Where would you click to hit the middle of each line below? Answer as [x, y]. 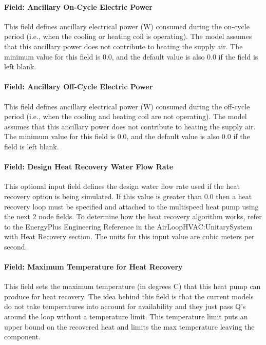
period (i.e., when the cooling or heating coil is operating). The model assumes [128, 36]
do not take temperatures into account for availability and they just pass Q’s [125, 306]
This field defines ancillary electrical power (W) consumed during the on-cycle [127, 26]
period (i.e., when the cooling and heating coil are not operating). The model [126, 116]
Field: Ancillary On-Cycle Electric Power [78, 6]
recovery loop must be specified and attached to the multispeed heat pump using [131, 206]
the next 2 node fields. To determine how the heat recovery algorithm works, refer [133, 216]
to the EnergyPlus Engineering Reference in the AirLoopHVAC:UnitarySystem [128, 226]
